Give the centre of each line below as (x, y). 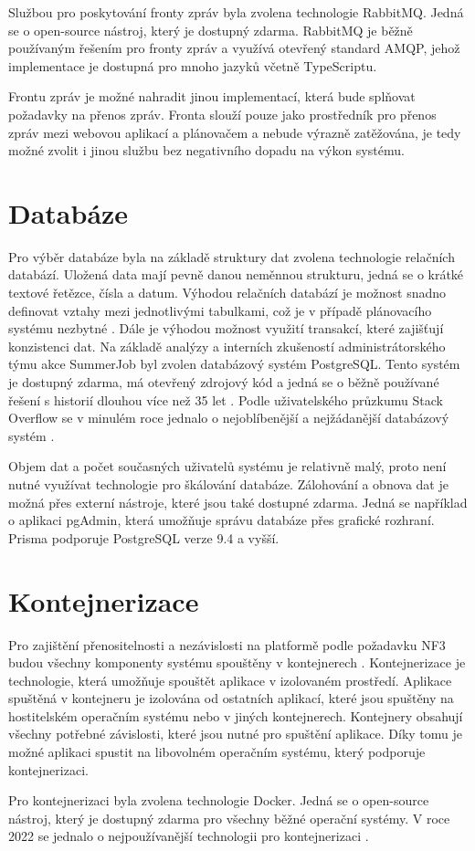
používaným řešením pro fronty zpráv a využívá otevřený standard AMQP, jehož (234, 48)
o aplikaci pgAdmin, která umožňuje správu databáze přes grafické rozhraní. (222, 520)
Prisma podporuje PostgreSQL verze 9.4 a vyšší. (144, 537)
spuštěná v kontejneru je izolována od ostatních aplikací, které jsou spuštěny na (231, 698)
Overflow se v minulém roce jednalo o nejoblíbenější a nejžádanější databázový (229, 418)
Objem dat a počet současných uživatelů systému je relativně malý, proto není (227, 466)
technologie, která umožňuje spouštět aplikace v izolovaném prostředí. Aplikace (230, 680)
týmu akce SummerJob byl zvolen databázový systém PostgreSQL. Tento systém (234, 364)
